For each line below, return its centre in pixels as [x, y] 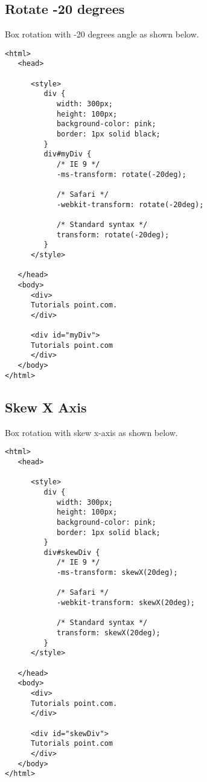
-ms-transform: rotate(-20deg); [121, 174]
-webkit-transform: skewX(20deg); [126, 603]
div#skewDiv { [72, 552]
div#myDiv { [68, 154]
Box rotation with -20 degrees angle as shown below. [102, 34]
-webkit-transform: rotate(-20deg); [130, 204]
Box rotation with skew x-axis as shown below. [91, 432]
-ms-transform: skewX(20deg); [117, 573]
